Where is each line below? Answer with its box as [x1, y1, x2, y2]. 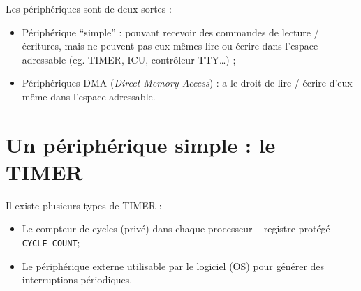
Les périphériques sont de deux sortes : [6, 1, 172, 15]
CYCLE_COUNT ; [22, 235, 80, 250]
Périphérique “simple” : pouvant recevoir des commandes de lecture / [22, 24, 319, 39]
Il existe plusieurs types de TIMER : [6, 197, 162, 212]
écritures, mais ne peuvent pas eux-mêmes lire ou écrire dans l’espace [22, 38, 318, 53]
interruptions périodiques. [22, 272, 133, 287]
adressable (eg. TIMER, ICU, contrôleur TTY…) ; [22, 52, 236, 66]
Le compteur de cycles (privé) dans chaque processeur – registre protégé [22, 221, 330, 236]
